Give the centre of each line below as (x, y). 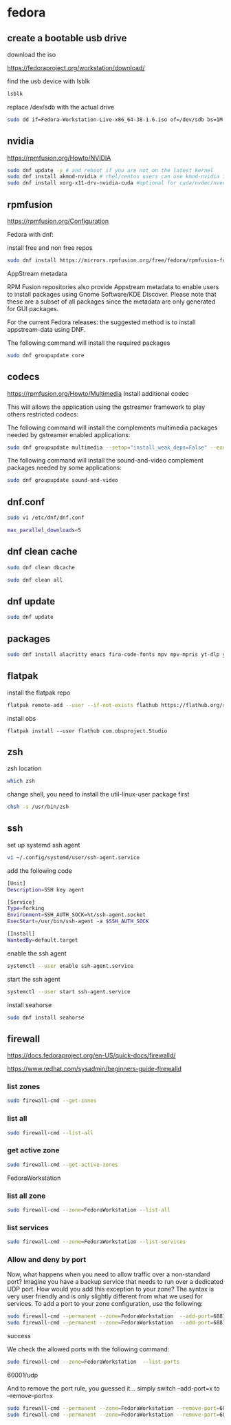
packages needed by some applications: (65, 468)
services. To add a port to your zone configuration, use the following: (105, 1304)
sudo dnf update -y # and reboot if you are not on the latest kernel (110, 170)
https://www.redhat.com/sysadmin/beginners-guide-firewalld (95, 1069)
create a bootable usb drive (67, 38)
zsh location (24, 768)
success (19, 1336)
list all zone (26, 1196)
